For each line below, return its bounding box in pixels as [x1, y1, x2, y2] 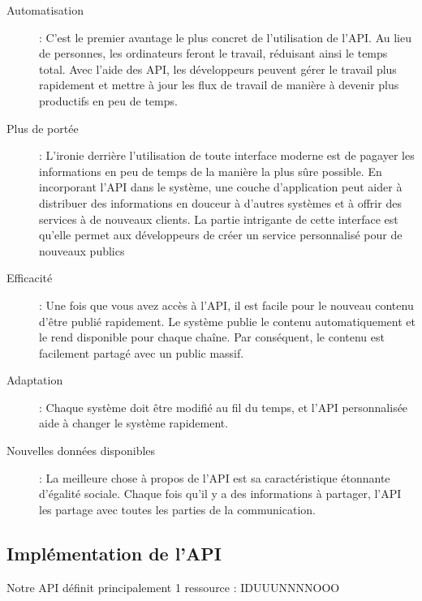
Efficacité [6, 269, 53, 286]
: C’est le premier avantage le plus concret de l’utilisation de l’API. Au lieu [39, 28, 412, 45]
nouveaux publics [39, 242, 125, 259]
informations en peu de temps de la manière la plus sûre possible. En [39, 162, 382, 179]
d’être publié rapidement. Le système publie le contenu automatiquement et [39, 312, 416, 329]
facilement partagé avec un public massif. [39, 344, 244, 361]
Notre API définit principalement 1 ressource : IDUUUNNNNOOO [6, 578, 340, 595]
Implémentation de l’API [6, 540, 222, 565]
